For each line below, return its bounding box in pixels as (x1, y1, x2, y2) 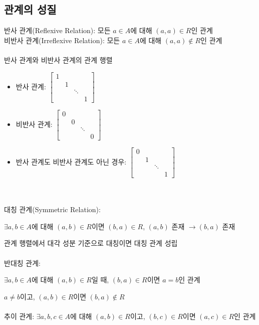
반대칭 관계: (4, 257, 41, 268)
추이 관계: (4, 310, 35, 321)
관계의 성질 (4, 2, 57, 17)
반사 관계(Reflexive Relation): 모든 (4, 25, 111, 36)
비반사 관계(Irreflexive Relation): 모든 (4, 35, 120, 45)
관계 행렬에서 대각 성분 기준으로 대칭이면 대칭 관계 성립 (4, 238, 178, 248)
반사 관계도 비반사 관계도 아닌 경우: (16, 156, 127, 167)
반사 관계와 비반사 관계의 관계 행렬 (4, 54, 113, 65)
